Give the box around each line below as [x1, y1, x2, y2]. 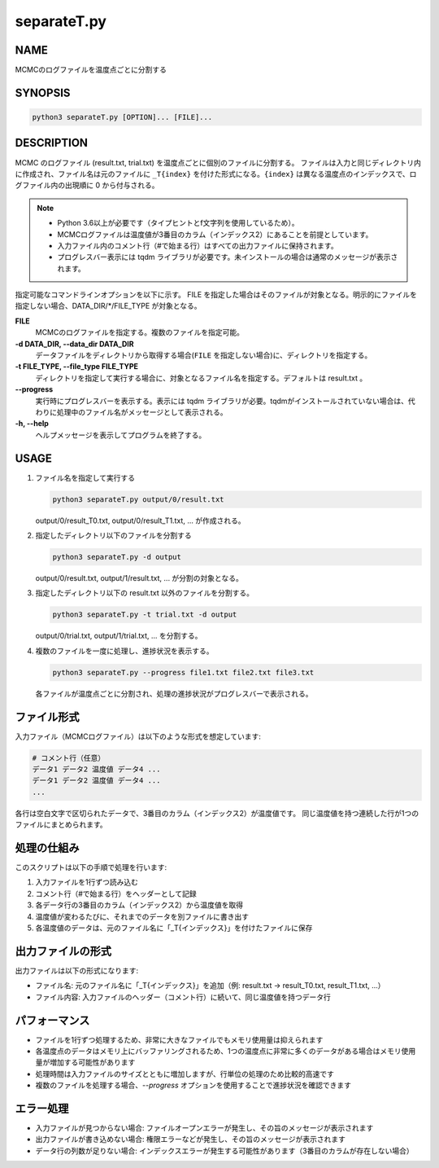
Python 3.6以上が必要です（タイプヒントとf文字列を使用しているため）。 [57, 218, 299, 228]
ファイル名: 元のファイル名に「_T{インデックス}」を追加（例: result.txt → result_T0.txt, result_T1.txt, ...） [35, 981, 385, 990]
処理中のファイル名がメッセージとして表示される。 [56, 407, 228, 417]
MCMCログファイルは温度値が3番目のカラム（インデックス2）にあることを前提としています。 [57, 229, 373, 239]
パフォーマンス [15, 1013, 90, 1027]
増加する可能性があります [49, 1057, 136, 1067]
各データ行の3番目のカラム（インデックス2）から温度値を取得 [35, 900, 244, 910]
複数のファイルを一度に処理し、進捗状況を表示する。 [35, 646, 214, 656]
